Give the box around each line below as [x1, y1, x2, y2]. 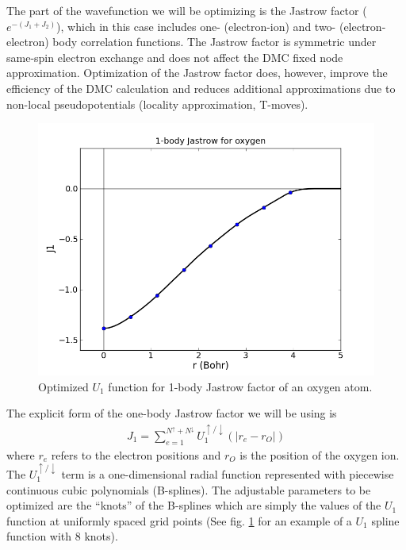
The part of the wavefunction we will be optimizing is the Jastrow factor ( [6, 2, 367, 18]
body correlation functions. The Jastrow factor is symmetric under [52, 33, 377, 50]
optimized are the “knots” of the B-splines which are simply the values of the [6, 497, 381, 513]
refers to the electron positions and [51, 446, 221, 463]
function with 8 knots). [6, 528, 118, 544]
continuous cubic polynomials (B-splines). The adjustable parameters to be [6, 481, 371, 498]
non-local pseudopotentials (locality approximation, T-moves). [6, 95, 308, 112]
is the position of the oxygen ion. [239, 446, 400, 463]
